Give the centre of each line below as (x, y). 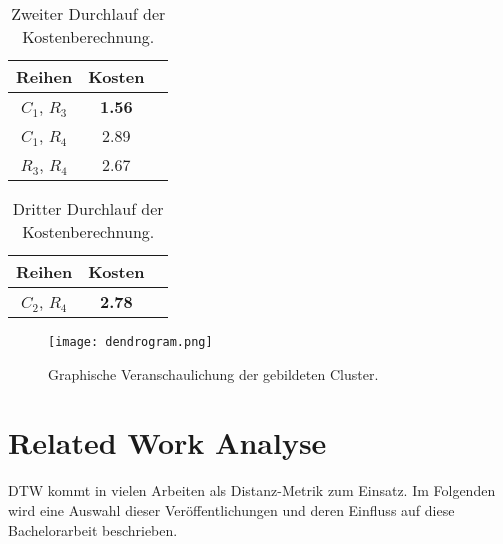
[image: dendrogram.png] (130, 342)
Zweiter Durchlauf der (88, 13)
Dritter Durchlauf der (88, 208)
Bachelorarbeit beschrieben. (93, 529)
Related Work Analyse (167, 442)
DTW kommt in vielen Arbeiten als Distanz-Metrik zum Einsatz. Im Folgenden (252, 490)
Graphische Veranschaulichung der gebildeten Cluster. (213, 373)
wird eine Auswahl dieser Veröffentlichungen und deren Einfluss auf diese (231, 509)
